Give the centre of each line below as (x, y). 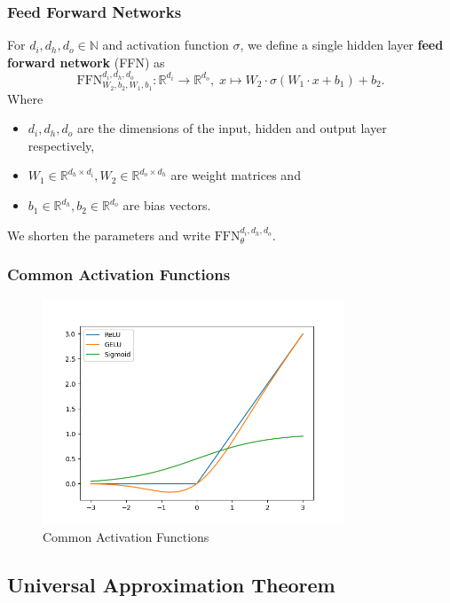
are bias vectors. (167, 205)
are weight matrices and (236, 175)
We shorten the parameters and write (109, 235)
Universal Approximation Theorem (171, 585)
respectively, (61, 145)
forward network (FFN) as (86, 62)
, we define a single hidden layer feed (342, 45)
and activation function (166, 45)
